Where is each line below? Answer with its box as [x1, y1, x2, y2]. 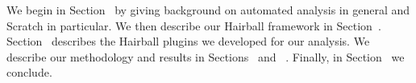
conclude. [6, 64, 52, 81]
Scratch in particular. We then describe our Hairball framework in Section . [6, 17, 381, 34]
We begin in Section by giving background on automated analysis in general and [6, 2, 410, 18]
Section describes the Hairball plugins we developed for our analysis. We [6, 33, 370, 49]
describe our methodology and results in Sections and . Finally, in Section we [6, 48, 405, 65]
